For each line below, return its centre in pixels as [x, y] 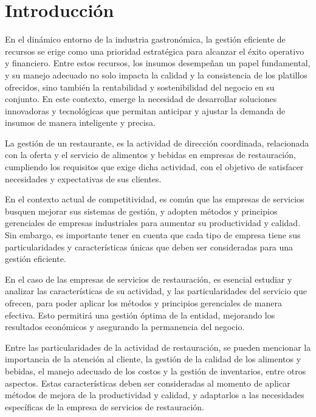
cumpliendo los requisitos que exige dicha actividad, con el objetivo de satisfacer [154, 167]
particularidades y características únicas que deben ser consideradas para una [149, 246]
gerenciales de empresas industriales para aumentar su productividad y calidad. [153, 223]
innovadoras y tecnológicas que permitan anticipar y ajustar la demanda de [145, 110]
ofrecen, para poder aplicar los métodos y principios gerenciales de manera [143, 303]
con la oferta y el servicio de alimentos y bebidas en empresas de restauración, [150, 155]
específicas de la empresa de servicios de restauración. [105, 406]
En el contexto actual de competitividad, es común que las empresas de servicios [155, 199]
